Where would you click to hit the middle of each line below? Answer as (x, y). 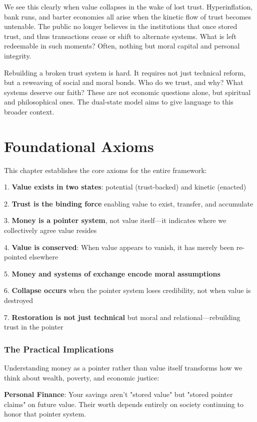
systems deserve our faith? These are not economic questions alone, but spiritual (127, 92)
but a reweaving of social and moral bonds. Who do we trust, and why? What (124, 82)
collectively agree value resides (50, 230)
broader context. (29, 111)
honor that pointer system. (45, 414)
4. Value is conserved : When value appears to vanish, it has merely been (119, 247)
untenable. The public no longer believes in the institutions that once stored (121, 26)
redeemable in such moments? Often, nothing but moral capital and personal (122, 46)
